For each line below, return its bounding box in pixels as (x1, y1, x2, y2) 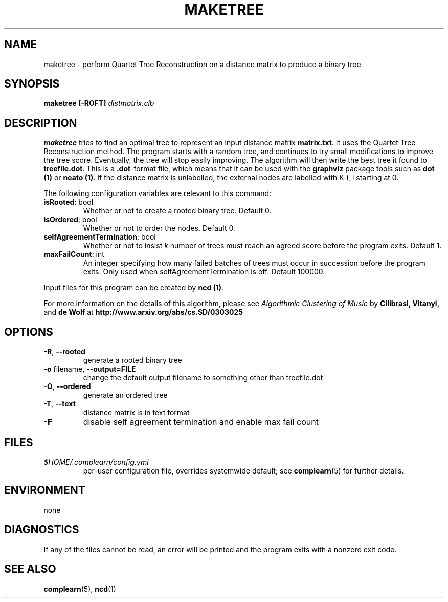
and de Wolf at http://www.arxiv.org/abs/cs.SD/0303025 (43, 308, 243, 317)
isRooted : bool (43, 198, 94, 207)
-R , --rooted (43, 347, 85, 356)
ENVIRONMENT (4, 484, 85, 497)
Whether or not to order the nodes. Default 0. (83, 224, 235, 233)
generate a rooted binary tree (83, 356, 182, 365)
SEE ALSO (4, 563, 56, 576)
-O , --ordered (43, 382, 91, 391)
